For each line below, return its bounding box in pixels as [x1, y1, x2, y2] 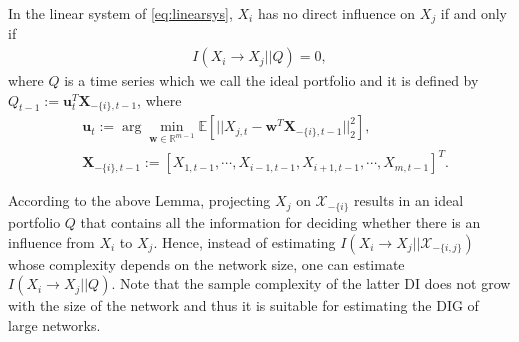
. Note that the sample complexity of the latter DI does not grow [111, 273, 511, 294]
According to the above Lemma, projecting [8, 190, 271, 211]
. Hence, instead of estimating [153, 231, 336, 252]
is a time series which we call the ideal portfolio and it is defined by [64, 70, 479, 91]
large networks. [8, 314, 101, 335]
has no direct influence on [257, 3, 416, 23]
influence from [8, 231, 95, 252]
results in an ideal [354, 190, 464, 211]
